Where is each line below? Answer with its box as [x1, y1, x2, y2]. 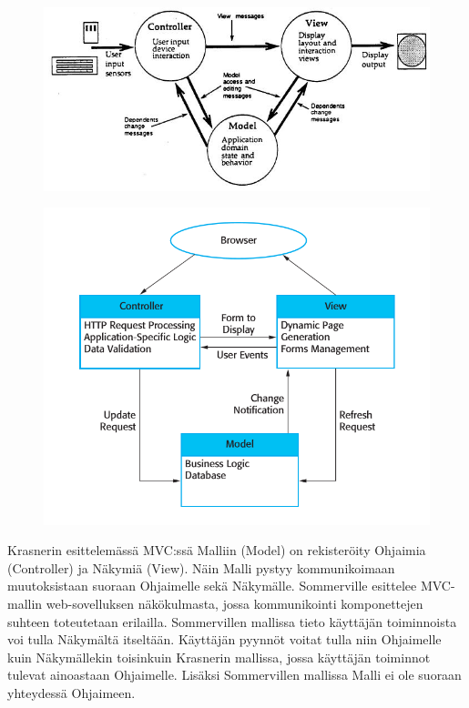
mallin [7, 594, 43, 613]
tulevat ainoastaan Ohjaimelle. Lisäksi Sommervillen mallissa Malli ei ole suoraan [7, 665, 462, 684]
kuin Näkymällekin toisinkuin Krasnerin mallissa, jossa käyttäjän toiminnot [7, 647, 431, 666]
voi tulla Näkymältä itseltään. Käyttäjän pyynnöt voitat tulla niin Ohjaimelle [7, 630, 442, 649]
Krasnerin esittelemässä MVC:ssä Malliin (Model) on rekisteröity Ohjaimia [7, 541, 426, 560]
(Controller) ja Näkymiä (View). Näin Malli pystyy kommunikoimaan [7, 558, 395, 577]
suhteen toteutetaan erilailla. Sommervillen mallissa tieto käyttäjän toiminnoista [7, 612, 457, 631]
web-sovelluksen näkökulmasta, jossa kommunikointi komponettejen [46, 594, 423, 613]
